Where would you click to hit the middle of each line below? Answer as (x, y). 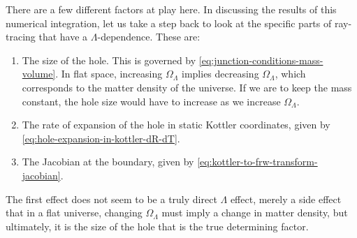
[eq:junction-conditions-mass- (261, 60)
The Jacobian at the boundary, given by (108, 162)
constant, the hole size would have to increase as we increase (151, 101)
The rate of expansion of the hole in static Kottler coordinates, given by (176, 125)
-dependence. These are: (149, 37)
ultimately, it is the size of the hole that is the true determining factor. (157, 226)
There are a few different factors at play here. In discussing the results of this (171, 9)
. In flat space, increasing (109, 74)
